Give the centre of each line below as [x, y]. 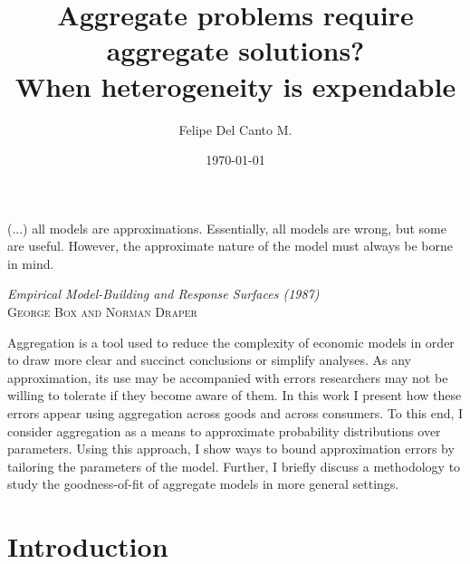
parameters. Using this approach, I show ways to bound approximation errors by [231, 449]
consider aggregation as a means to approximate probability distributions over [224, 430]
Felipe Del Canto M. [235, 129]
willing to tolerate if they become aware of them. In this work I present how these [235, 395]
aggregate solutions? [235, 50]
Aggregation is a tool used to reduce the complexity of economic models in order [231, 342]
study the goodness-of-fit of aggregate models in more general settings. [203, 484]
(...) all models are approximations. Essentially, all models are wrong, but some [227, 228]
